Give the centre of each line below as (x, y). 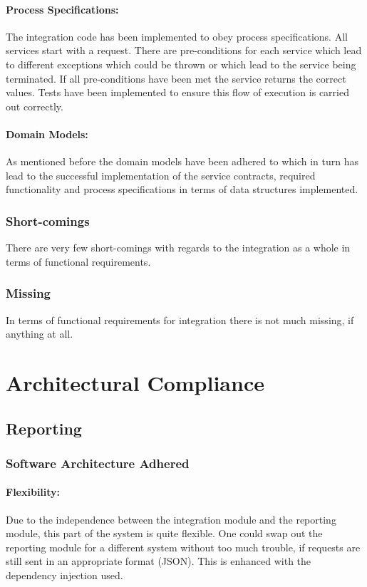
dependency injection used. (64, 575)
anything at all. (40, 334)
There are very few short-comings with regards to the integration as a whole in (178, 248)
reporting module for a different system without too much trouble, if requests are (183, 547)
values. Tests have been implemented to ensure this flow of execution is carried (177, 92)
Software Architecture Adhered (98, 463)
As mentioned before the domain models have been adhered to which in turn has (182, 161)
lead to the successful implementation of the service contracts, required (161, 175)
